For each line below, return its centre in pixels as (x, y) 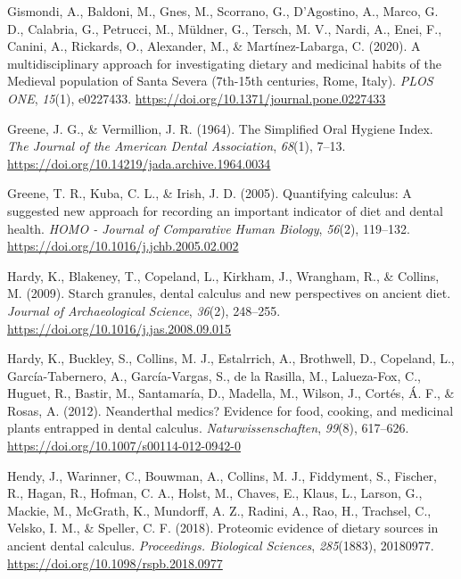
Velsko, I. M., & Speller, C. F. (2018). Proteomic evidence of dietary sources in (223, 528)
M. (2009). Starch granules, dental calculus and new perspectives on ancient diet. (229, 293)
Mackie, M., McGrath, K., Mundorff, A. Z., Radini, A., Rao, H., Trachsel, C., (219, 510)
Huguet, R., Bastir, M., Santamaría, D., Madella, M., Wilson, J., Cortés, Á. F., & (231, 393)
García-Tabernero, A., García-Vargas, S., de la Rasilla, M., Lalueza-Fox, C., (214, 375)
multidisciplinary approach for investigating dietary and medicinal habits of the (224, 63)
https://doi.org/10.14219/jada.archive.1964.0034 (139, 163)
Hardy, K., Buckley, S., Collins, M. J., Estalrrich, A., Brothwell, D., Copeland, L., (231, 358)
